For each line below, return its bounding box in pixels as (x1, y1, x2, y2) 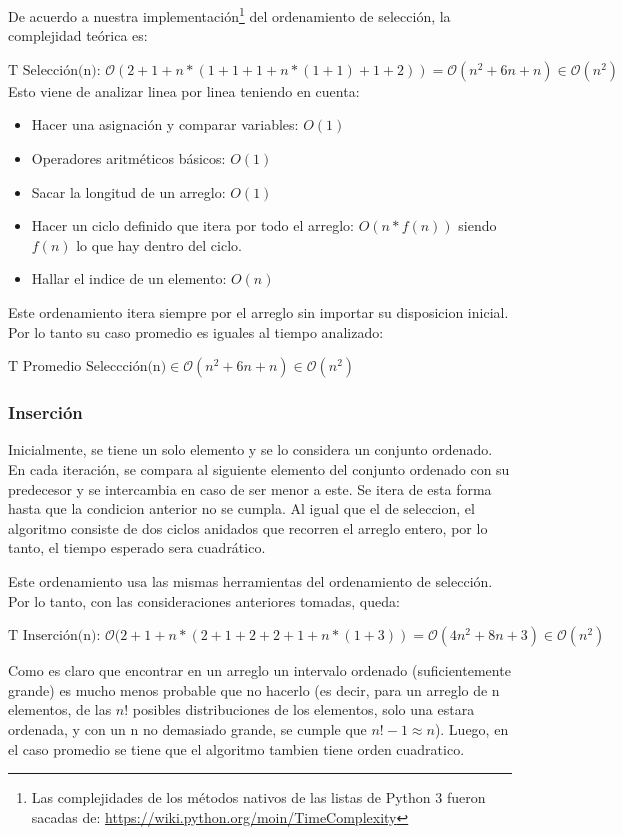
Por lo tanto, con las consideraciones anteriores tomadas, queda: (8, 590, 400, 611)
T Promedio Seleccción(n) (8, 360, 167, 375)
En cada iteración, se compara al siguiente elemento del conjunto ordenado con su (8, 459, 510, 479)
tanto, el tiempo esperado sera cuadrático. (8, 537, 266, 558)
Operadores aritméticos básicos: (31, 148, 226, 169)
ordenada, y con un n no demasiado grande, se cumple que (8, 718, 367, 739)
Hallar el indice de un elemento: (31, 268, 227, 289)
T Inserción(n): (8, 629, 101, 644)
